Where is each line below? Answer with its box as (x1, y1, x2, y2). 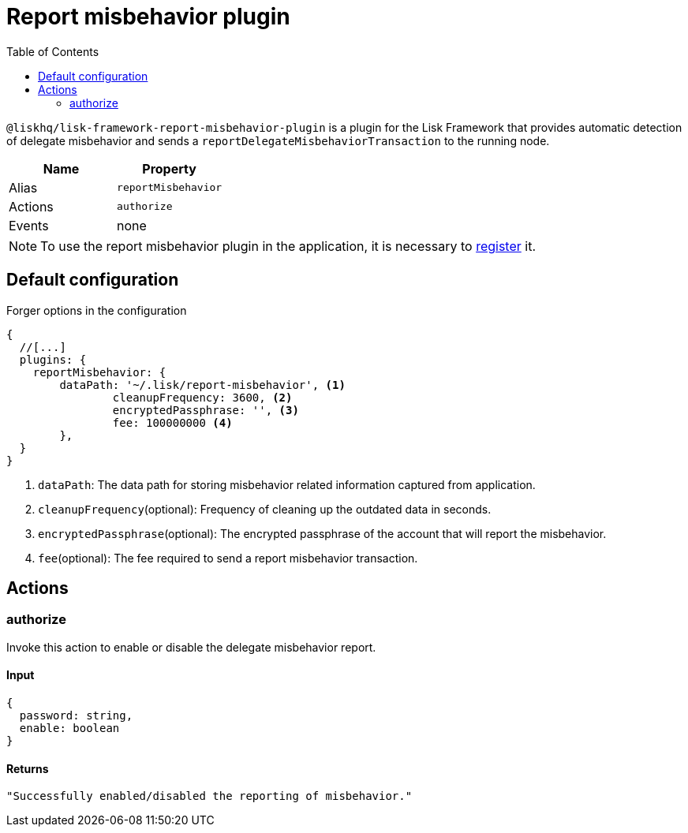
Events (9, 217, 49, 233)
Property (142, 160, 196, 177)
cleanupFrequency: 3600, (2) (112, 390, 293, 404)
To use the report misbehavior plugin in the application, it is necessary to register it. (40, 237, 536, 254)
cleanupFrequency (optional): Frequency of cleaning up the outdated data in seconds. (38, 502, 492, 516)
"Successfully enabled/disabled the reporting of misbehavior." (6, 790, 413, 803)
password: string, (19, 709, 133, 723)
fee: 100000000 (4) (112, 416, 233, 429)
